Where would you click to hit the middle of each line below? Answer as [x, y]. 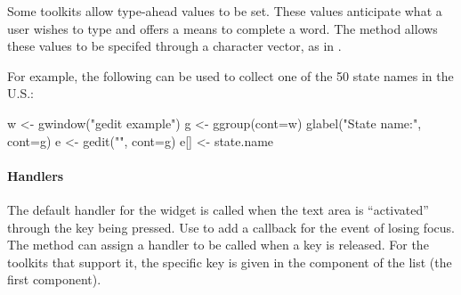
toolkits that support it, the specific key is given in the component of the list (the [230, 262]
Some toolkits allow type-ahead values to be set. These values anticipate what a [225, 11]
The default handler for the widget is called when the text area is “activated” [218, 209]
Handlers [36, 175]
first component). [54, 279]
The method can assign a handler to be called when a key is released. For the [218, 245]
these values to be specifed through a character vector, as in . [174, 46]
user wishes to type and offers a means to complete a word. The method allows [222, 28]
